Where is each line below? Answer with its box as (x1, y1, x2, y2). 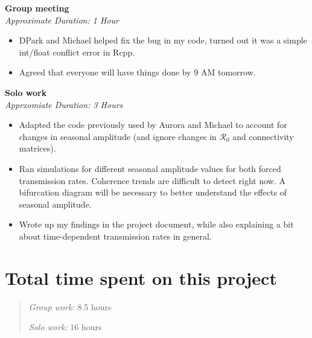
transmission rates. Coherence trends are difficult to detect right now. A (19, 174, 285, 187)
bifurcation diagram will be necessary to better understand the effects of (19, 186, 287, 199)
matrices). (19, 142, 56, 155)
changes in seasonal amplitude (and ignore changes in (19, 130, 217, 142)
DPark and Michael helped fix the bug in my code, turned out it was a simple (19, 34, 307, 46)
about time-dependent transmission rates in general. (19, 229, 212, 242)
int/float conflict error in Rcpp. (19, 45, 135, 58)
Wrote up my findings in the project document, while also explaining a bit (19, 218, 294, 231)
